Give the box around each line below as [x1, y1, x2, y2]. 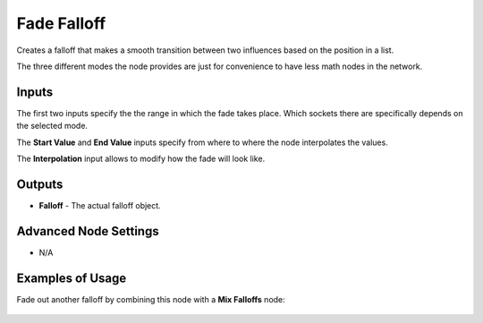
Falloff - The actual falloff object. [38, 200, 161, 210]
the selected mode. [16, 121, 89, 132]
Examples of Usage [16, 270, 127, 285]
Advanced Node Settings [16, 224, 160, 239]
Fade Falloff [16, 13, 106, 33]
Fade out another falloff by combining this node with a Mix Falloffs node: [16, 293, 285, 304]
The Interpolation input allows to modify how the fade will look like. [16, 153, 266, 165]
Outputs [16, 176, 64, 191]
